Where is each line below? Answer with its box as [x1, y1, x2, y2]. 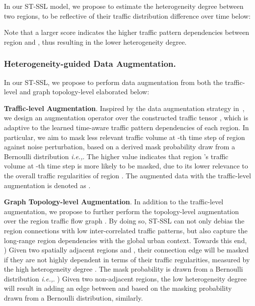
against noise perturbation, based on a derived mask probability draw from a [4, 141, 235, 152]
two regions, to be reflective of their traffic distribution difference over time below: [4, 10, 251, 21]
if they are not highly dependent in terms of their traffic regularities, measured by [4, 254, 250, 264]
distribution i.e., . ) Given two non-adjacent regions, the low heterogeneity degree [4, 273, 247, 283]
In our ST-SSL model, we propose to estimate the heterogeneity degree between [4, 1, 244, 11]
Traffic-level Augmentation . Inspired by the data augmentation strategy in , [4, 103, 245, 113]
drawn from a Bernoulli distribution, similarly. [4, 293, 143, 303]
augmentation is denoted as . [4, 180, 91, 190]
